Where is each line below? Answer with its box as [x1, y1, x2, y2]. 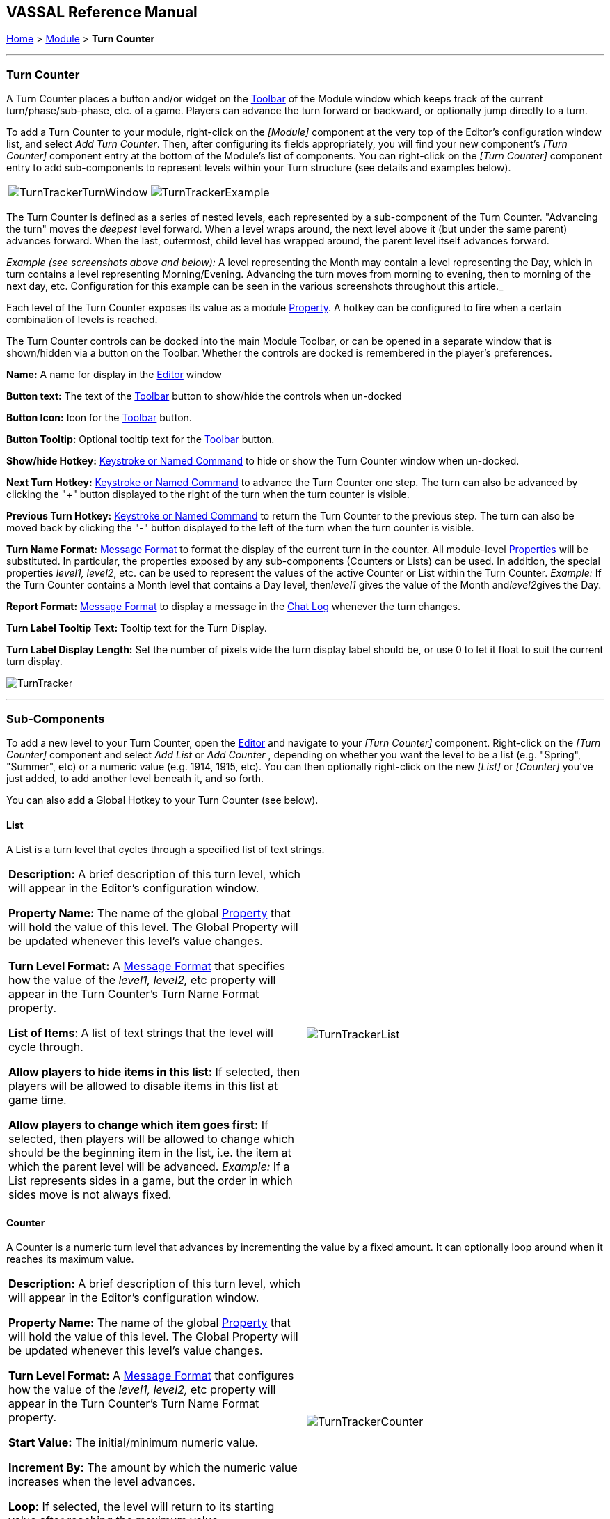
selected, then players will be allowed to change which [8, 1132, 294, 1146]
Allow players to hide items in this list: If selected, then [8, 1065, 300, 1080]
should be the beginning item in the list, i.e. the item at [8, 1146, 291, 1160]
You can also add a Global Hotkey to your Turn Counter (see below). [6, 793, 319, 806]
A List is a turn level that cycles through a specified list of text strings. [6, 843, 325, 856]
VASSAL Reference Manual [6, 3, 198, 21]
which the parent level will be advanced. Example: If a [8, 1160, 290, 1174]
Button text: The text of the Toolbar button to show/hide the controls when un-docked [6, 390, 402, 403]
